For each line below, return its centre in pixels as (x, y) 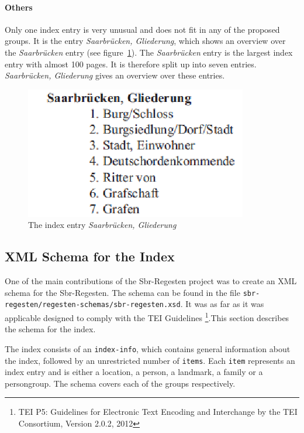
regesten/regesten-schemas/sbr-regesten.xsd (93, 305)
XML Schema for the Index (90, 256)
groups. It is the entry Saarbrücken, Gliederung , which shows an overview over (145, 41)
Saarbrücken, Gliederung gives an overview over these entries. (115, 75)
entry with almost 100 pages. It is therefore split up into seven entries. (131, 64)
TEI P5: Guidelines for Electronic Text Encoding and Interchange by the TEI (158, 412)
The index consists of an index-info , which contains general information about (148, 348)
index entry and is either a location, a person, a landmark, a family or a (134, 372)
